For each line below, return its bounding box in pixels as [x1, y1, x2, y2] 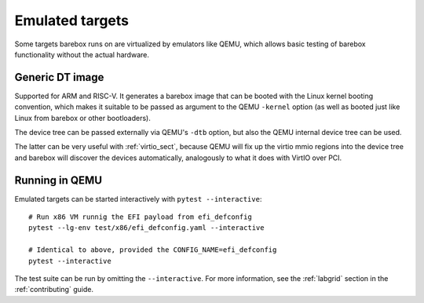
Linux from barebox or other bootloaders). [14, 113, 151, 122]
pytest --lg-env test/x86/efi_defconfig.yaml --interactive [28, 224, 265, 232]
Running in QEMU [14, 173, 102, 187]
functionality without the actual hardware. [14, 49, 149, 59]
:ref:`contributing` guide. [14, 285, 94, 294]
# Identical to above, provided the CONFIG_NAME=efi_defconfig [28, 246, 277, 254]
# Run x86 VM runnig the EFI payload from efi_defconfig [28, 213, 253, 221]
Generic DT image [14, 71, 104, 84]
